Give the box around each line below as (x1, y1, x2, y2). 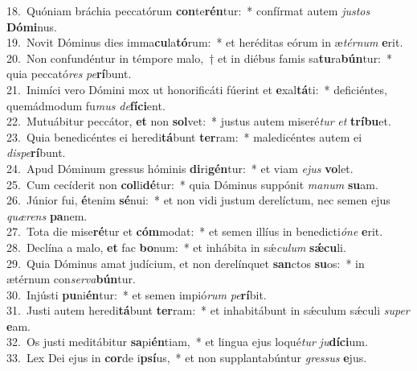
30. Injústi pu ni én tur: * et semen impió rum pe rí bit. (6, 286, 267, 303)
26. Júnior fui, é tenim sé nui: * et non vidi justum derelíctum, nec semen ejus (6, 192, 390, 208)
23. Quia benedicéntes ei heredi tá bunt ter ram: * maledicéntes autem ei (6, 128, 362, 145)
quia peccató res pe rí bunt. (6, 65, 132, 82)
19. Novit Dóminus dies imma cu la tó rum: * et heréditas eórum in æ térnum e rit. (6, 34, 403, 51)
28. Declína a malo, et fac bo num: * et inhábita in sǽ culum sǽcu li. (6, 238, 346, 255)
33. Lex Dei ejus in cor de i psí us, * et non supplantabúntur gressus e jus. (6, 349, 367, 366)
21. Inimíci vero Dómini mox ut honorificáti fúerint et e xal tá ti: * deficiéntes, (6, 80, 387, 97)
